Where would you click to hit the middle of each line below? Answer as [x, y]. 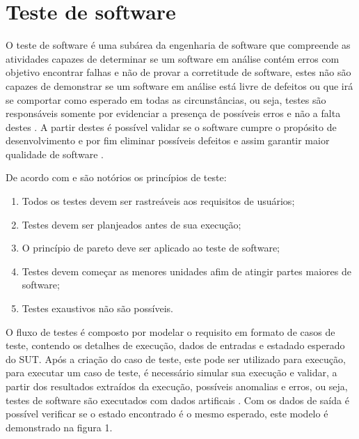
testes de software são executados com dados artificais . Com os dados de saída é [177, 400]
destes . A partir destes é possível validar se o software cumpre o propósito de [171, 126]
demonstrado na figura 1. [59, 427]
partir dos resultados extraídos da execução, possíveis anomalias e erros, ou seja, [177, 386]
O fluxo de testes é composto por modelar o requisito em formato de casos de [170, 331]
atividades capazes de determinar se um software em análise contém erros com [173, 58]
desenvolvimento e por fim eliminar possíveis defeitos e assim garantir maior [168, 140]
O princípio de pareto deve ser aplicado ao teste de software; [151, 248]
